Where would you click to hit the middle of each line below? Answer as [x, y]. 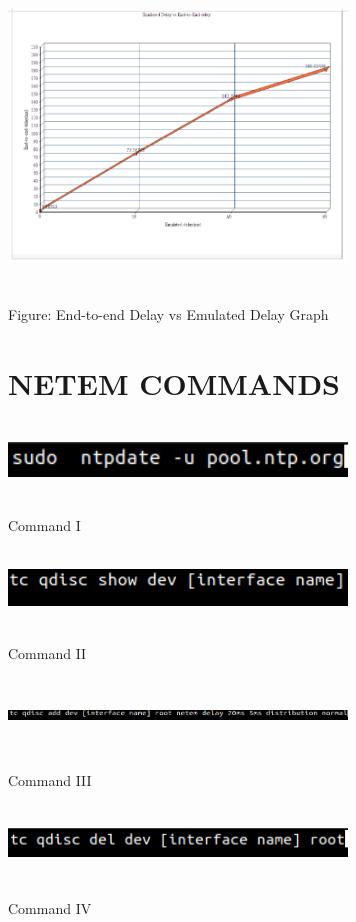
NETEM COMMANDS [174, 382]
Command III [50, 780]
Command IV [50, 908]
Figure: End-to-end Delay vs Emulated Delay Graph [168, 313]
